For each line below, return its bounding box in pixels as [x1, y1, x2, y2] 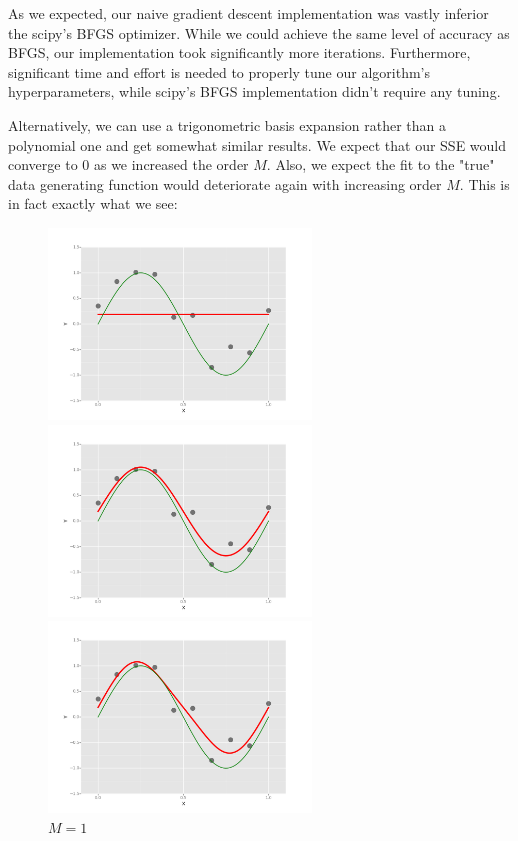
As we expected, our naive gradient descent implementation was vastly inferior [8, 3, 489, 23]
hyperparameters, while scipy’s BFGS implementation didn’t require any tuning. [8, 81, 501, 102]
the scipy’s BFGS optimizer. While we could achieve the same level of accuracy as [8, 22, 510, 43]
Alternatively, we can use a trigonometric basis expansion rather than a [8, 114, 447, 135]
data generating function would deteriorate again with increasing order [8, 173, 442, 194]
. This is [459, 173, 510, 194]
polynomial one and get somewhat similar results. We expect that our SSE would [8, 134, 507, 155]
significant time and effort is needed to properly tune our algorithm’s [8, 61, 431, 82]
